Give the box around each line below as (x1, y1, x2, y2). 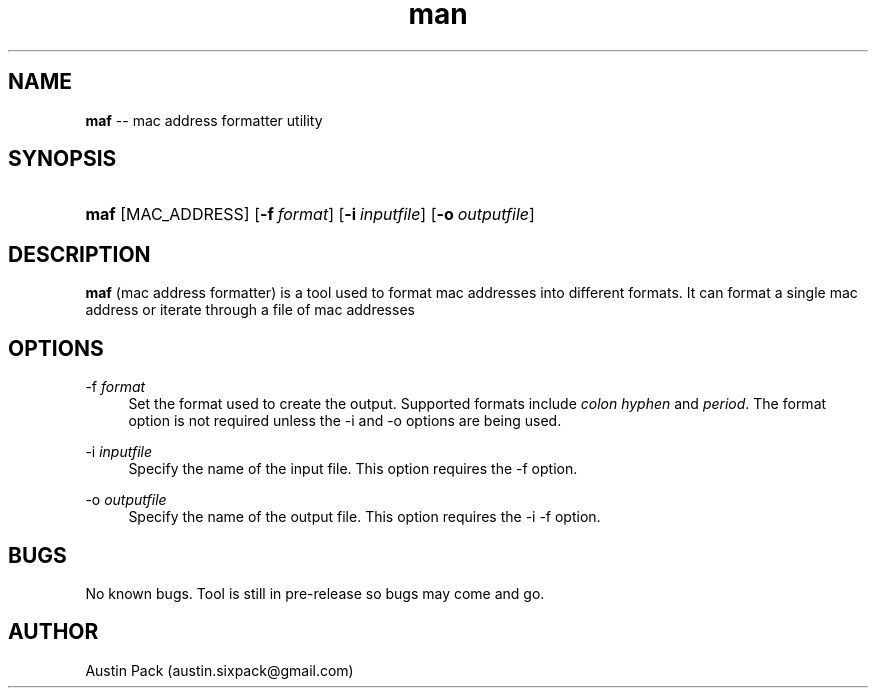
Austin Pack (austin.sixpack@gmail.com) (85, 661, 354, 679)
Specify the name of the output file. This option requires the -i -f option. (128, 508, 601, 526)
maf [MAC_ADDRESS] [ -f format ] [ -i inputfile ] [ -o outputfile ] (85, 204, 535, 225)
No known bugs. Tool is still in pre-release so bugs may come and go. (85, 584, 545, 602)
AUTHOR (8, 619, 99, 645)
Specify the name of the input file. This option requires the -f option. (128, 460, 578, 478)
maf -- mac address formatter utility (85, 111, 323, 129)
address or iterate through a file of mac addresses (85, 301, 415, 319)
